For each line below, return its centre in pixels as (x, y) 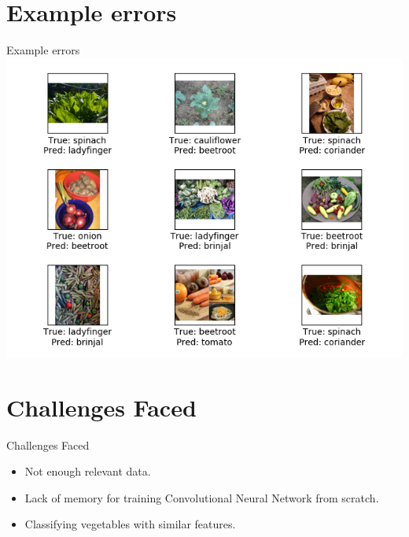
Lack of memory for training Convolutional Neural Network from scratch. (202, 497)
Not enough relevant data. (88, 471)
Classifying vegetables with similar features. (130, 524)
